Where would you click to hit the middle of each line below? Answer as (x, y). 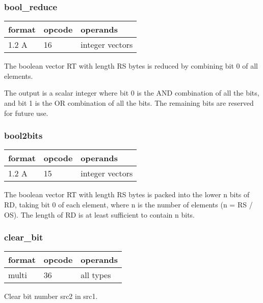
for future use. (26, 113)
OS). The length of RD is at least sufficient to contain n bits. (100, 214)
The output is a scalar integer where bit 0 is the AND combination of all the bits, (132, 93)
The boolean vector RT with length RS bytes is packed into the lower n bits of (127, 194)
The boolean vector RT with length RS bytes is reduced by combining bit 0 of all (131, 66)
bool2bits (23, 135)
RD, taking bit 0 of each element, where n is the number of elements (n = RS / (128, 204)
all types (96, 275)
